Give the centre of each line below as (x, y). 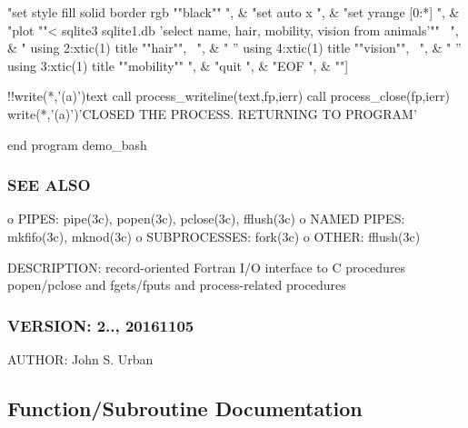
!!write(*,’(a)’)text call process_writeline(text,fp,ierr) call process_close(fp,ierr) (229, 96)
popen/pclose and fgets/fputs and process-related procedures (177, 285)
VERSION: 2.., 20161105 (101, 325)
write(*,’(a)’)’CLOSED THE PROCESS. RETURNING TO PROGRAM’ (212, 113)
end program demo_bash (77, 144)
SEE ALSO (49, 185)
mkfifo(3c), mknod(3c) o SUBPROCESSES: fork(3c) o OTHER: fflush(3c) (214, 236)
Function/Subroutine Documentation (185, 408)
